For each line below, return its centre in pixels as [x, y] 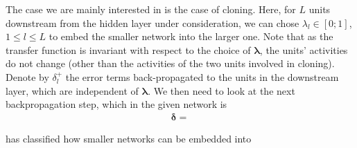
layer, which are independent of [72, 90]
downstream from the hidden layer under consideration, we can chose [153, 22]
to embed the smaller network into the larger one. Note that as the [191, 36]
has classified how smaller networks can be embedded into [129, 138]
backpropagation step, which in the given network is [116, 104]
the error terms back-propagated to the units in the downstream [202, 76]
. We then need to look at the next [221, 90]
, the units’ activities [304, 49]
